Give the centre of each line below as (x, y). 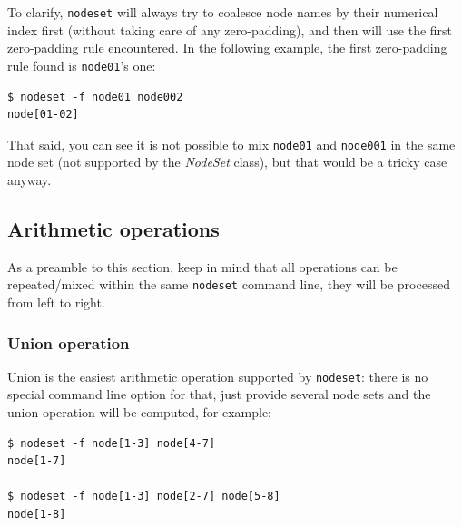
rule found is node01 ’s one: (82, 65)
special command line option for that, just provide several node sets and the (219, 394)
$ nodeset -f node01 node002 (95, 97)
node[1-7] (37, 461)
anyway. (29, 179)
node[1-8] (37, 515)
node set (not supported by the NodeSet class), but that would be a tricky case (227, 162)
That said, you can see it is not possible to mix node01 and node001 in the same (231, 144)
